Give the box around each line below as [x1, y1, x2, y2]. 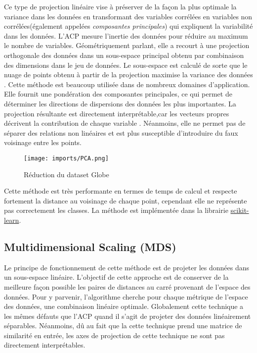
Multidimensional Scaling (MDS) [4, 239, 176, 254]
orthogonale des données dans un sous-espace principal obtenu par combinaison [4, 50, 244, 60]
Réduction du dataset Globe [24, 169, 109, 179]
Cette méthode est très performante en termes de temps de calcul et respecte [4, 186, 237, 196]
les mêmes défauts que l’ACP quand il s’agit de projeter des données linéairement [4, 310, 251, 321]
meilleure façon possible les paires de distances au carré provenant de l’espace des [4, 281, 251, 292]
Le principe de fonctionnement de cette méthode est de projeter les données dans [4, 262, 250, 272]
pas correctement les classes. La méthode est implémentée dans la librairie [4, 205, 228, 215]
